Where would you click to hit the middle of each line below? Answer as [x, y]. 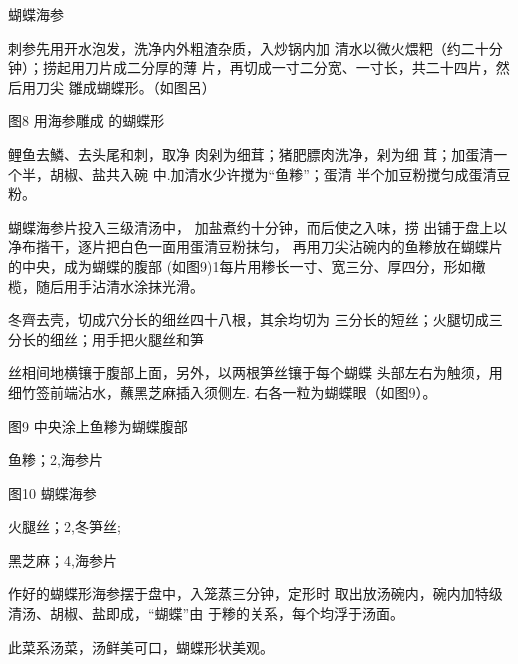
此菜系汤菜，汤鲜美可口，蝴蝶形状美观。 [141, 646]
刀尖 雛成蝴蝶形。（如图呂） [125, 86]
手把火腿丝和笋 [154, 338]
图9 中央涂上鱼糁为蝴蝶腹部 [98, 425]
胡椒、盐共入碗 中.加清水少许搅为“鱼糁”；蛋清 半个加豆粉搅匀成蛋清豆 [280, 173]
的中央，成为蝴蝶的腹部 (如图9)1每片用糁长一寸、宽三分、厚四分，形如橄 [247, 265]
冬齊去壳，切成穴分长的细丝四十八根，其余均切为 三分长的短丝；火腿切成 [248, 319]
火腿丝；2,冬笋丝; [64, 526]
